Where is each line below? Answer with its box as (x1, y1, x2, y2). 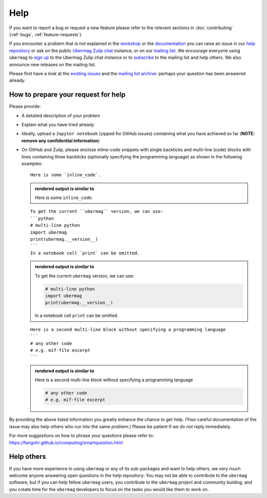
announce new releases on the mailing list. (9, 61, 96, 67)
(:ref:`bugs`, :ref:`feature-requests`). (9, 31, 83, 37)
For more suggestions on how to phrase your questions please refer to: (9, 433, 154, 439)
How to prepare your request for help (9, 91, 126, 99)
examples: (21, 160, 43, 166)
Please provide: (9, 103, 41, 109)
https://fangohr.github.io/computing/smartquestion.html (9, 440, 123, 446)
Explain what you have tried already (21, 121, 94, 127)
